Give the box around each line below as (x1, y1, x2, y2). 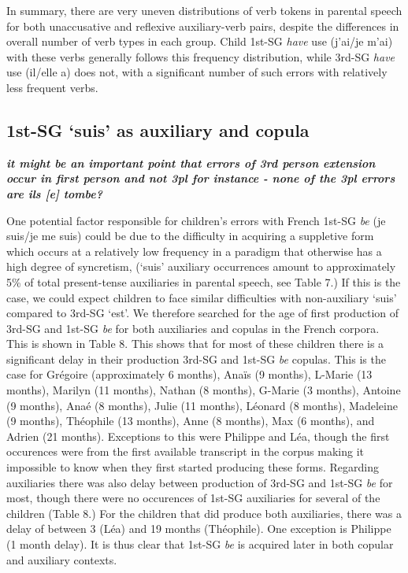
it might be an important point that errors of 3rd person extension (6, 154, 376, 171)
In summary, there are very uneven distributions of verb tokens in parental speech (6, 2, 402, 18)
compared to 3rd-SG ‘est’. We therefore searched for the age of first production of (6, 305, 399, 321)
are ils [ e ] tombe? (6, 185, 102, 201)
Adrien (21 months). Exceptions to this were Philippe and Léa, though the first (6, 427, 390, 444)
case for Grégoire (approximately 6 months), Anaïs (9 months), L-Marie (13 (6, 366, 373, 383)
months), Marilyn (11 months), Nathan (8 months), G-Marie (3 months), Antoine (6, 382, 401, 398)
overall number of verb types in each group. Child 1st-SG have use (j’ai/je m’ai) (6, 33, 393, 50)
